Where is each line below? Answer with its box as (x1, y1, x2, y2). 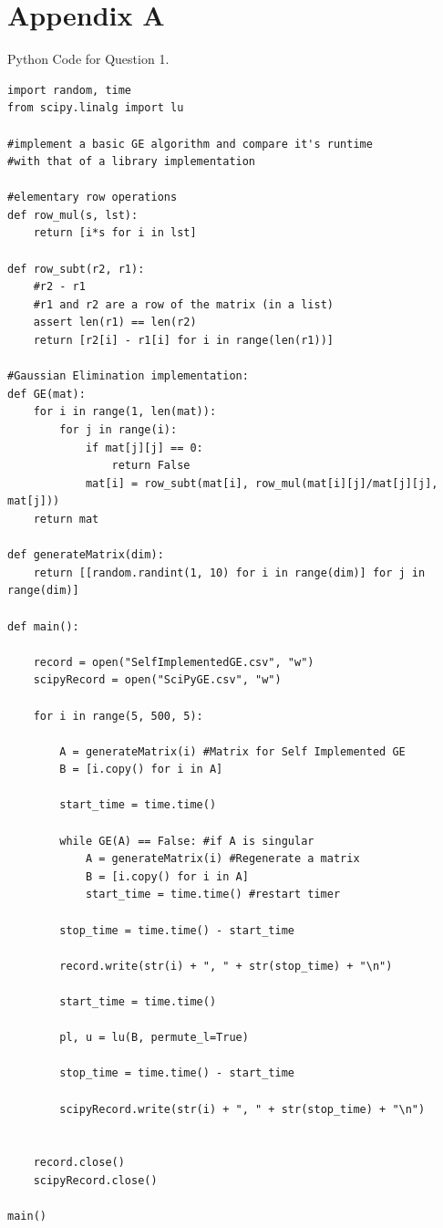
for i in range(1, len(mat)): (33, 405, 217, 419)
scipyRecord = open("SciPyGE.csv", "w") (33, 673, 282, 687)
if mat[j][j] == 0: (85, 441, 203, 454)
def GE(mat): (7, 387, 86, 401)
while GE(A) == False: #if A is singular (59, 834, 314, 848)
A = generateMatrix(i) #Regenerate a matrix (85, 852, 360, 866)
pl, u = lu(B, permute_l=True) (59, 1031, 249, 1045)
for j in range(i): (59, 423, 178, 436)
